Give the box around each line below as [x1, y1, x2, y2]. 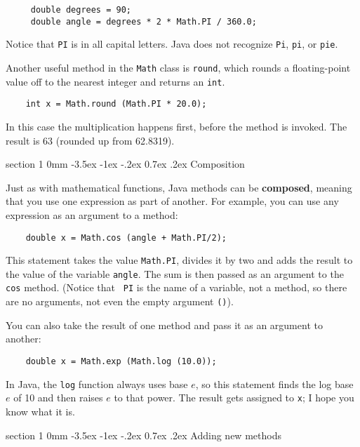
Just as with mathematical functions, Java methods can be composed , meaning [6, 180, 352, 194]
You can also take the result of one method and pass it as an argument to [6, 317, 323, 332]
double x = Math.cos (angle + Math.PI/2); [25, 232, 227, 243]
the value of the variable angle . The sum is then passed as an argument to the [6, 266, 344, 281]
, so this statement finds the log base [195, 376, 354, 391]
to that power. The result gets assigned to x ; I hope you [114, 390, 354, 405]
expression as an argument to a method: [6, 207, 178, 222]
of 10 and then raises [13, 390, 103, 405]
